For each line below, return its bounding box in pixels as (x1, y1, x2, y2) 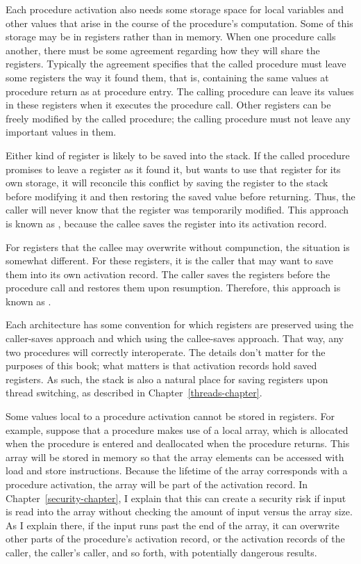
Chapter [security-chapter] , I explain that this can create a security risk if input (6, 490, 346, 505)
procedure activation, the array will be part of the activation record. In (6, 477, 308, 491)
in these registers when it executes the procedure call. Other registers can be (6, 97, 331, 112)
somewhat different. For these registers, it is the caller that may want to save (6, 253, 333, 268)
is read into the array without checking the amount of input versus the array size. (6, 504, 353, 519)
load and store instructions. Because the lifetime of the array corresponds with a (6, 463, 348, 478)
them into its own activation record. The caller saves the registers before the (6, 266, 330, 281)
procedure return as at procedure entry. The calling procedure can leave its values (6, 83, 354, 98)
